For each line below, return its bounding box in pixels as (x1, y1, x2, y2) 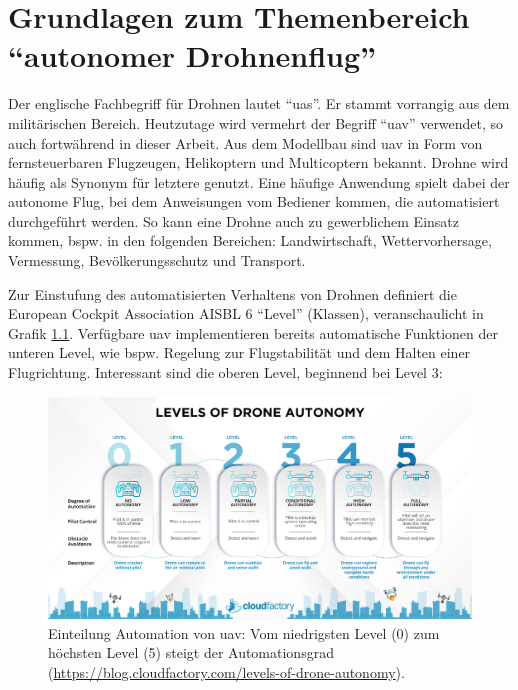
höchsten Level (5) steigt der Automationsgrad (48, 642, 334, 663)
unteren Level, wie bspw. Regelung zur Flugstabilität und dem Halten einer (8, 342, 471, 363)
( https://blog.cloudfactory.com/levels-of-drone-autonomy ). (48, 661, 405, 682)
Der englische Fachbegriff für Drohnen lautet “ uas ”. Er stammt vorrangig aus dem (8, 93, 510, 114)
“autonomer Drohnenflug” (8, 35, 377, 76)
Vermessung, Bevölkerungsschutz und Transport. (8, 250, 306, 271)
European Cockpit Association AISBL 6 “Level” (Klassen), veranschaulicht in (8, 303, 484, 324)
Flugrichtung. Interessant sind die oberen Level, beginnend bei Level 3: (8, 362, 443, 383)
